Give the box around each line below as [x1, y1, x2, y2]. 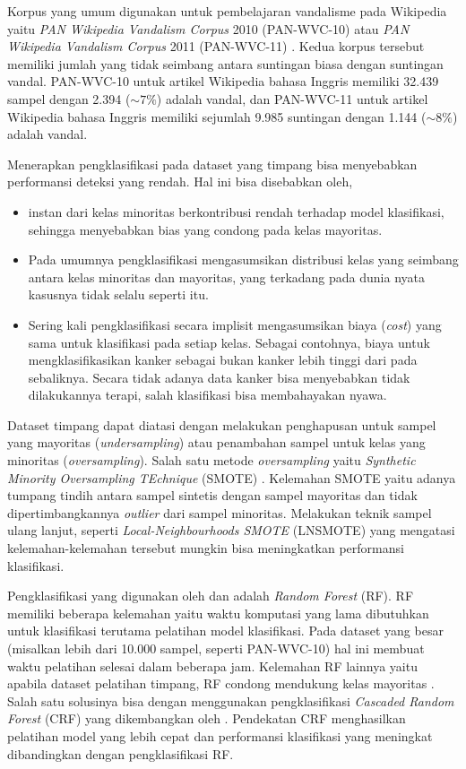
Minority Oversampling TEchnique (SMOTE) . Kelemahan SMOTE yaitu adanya [7, 468, 456, 487]
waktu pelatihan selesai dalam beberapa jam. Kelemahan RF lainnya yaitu [7, 656, 418, 675]
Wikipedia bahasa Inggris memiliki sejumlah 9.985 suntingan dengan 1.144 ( [7, 107, 427, 125]
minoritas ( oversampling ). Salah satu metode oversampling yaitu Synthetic [7, 451, 416, 470]
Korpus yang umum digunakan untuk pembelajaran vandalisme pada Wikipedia [7, 2, 447, 20]
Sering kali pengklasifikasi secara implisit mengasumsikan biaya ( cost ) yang [28, 315, 442, 333]
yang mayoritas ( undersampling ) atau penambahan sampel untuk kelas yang [7, 433, 426, 452]
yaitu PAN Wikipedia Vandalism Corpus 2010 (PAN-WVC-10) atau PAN [7, 19, 410, 38]
